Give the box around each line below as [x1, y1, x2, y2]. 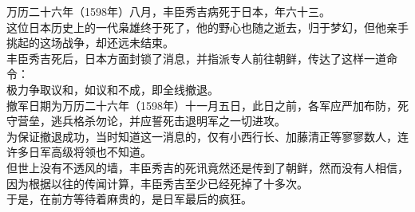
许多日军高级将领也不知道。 [6, 143, 152, 160]
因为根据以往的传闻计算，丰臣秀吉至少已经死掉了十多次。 [6, 175, 308, 191]
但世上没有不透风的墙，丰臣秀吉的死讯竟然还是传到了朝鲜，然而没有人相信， [6, 159, 409, 175]
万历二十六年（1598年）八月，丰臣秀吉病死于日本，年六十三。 [6, 3, 330, 19]
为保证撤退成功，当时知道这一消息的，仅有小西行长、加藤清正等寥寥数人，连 [6, 128, 409, 144]
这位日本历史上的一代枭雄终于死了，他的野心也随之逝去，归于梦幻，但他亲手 [6, 18, 409, 35]
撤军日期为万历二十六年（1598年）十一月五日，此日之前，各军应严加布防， [6, 96, 397, 113]
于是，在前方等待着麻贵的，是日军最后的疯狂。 [6, 190, 252, 207]
